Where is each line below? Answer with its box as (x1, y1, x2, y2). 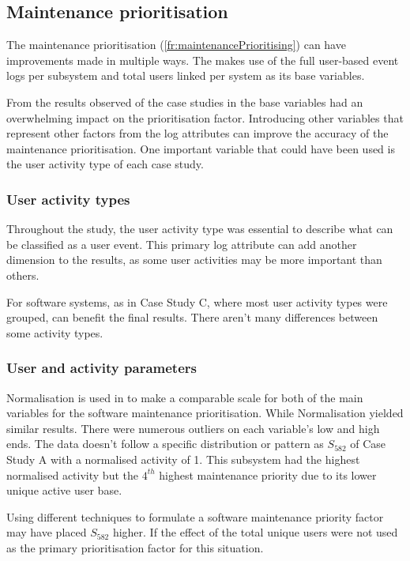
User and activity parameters (6, 358, 197, 378)
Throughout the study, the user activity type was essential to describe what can (6, 220, 393, 237)
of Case (350, 435, 386, 452)
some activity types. (6, 324, 103, 341)
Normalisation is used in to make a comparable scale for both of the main (6, 389, 363, 405)
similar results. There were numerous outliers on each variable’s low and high (6, 420, 380, 436)
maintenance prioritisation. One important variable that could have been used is (6, 140, 395, 156)
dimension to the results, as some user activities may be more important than (6, 251, 382, 268)
